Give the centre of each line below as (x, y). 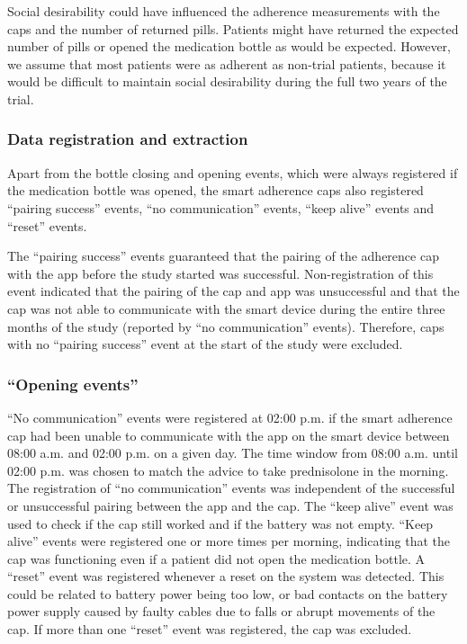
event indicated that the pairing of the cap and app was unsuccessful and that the (233, 291)
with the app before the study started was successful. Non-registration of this (220, 273)
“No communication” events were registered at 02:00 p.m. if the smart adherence (230, 417)
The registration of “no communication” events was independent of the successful (231, 488)
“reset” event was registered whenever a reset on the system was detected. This (226, 576)
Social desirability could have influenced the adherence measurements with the (224, 11)
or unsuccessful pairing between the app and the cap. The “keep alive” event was (230, 505)
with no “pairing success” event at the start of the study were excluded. (205, 344)
